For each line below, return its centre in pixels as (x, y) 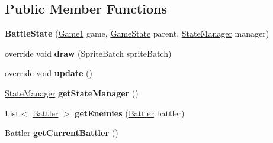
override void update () (49, 73)
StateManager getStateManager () (72, 92)
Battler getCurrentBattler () (62, 133)
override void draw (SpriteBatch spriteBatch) (88, 53)
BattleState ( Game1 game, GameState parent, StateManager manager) (137, 33)
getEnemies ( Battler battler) (130, 113)
